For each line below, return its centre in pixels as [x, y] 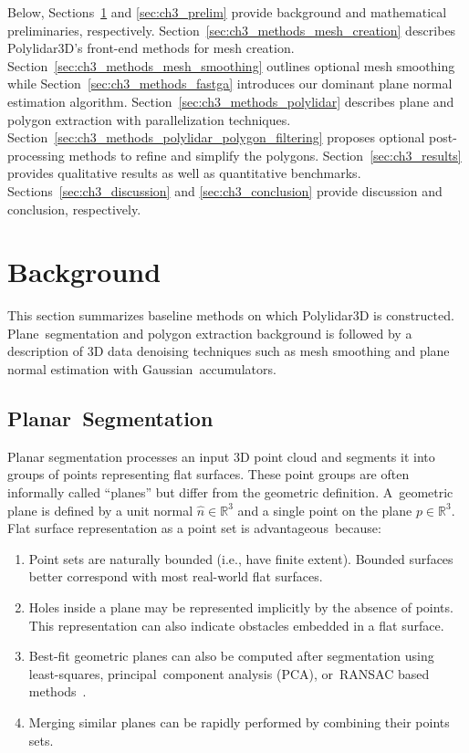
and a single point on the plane [325, 510]
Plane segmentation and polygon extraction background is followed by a [210, 333]
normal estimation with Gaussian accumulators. [142, 369]
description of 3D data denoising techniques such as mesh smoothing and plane [229, 351]
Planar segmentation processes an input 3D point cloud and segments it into [221, 456]
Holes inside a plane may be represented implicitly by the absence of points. [241, 607]
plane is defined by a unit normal [100, 510]
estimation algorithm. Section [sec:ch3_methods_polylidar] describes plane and [231, 101]
